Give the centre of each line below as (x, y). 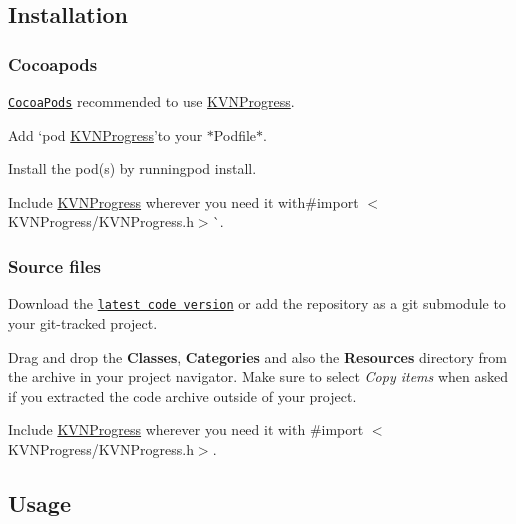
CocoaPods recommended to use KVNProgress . (151, 101)
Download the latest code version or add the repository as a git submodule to (257, 303)
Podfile (235, 134)
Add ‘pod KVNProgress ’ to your (105, 134)
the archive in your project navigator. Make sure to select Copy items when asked (258, 376)
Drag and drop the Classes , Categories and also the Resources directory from (257, 356)
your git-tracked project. (83, 322)
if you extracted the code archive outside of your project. (182, 395)
